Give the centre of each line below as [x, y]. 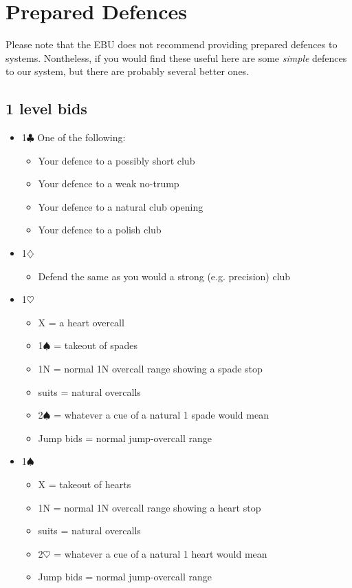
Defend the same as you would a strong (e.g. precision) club [164, 276]
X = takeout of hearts [85, 484]
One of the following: [81, 137]
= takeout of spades [96, 345]
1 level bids [46, 108]
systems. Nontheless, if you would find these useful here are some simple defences [176, 57]
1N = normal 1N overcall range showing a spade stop [150, 369]
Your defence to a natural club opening [121, 206]
